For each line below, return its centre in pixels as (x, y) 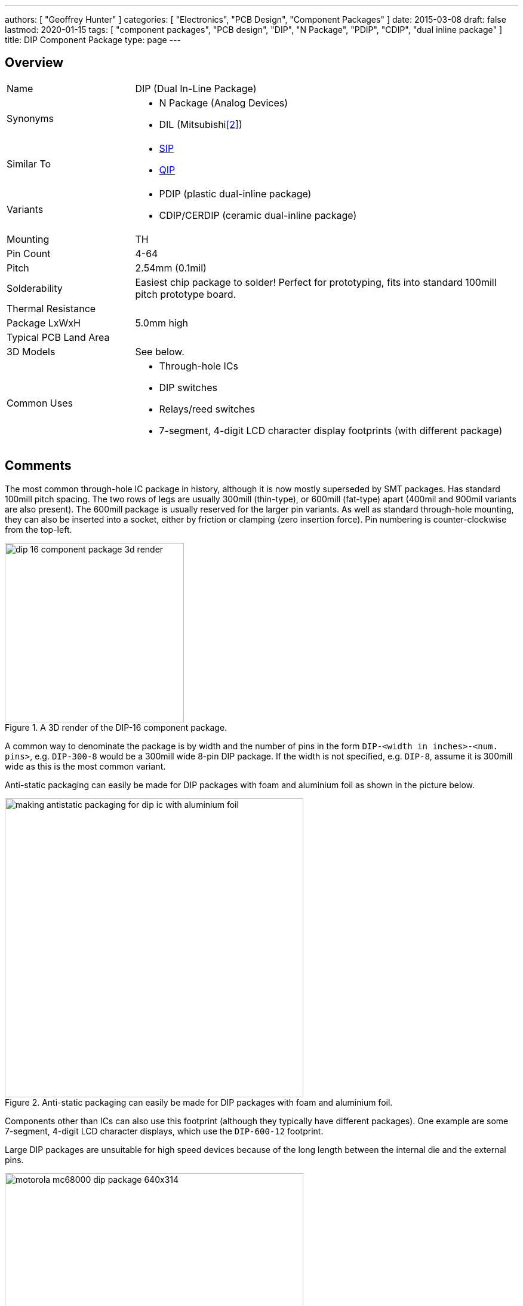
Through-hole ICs (199, 366)
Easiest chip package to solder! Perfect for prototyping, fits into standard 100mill (316, 282)
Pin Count (29, 253)
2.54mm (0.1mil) (171, 268)
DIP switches (188, 387)
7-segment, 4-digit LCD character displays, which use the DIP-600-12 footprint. (164, 1131)
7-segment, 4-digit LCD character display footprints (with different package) (331, 430)
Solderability (35, 288)
